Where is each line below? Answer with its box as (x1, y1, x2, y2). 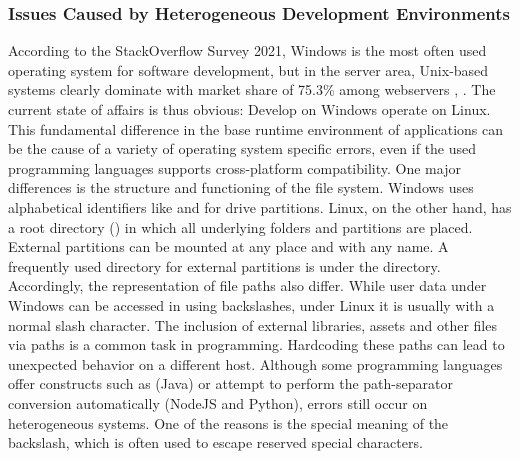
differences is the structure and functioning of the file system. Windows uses (8, 177, 474, 198)
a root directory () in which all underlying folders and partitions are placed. (8, 216, 473, 237)
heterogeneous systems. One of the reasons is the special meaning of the (8, 412, 449, 433)
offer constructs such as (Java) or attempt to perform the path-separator (8, 373, 453, 394)
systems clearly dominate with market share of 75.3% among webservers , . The (8, 79, 496, 100)
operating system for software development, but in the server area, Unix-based (8, 59, 489, 80)
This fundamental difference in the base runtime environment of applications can (8, 118, 504, 139)
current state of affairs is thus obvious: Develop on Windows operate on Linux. (8, 99, 491, 119)
